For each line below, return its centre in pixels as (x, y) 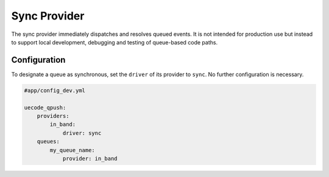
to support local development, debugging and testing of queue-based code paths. (115, 42)
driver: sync (82, 133)
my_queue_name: (73, 150)
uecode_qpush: (45, 107)
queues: (48, 142)
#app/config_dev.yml (55, 90)
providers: (53, 116)
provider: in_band (90, 158)
